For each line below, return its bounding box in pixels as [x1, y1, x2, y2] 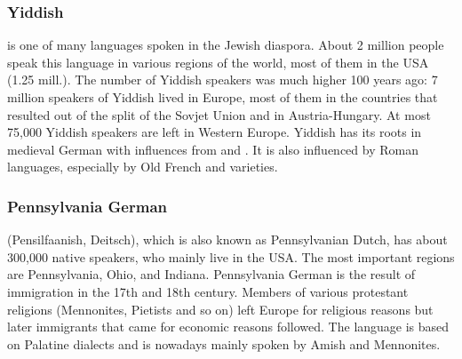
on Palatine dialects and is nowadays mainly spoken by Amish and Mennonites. [7, 334, 441, 353]
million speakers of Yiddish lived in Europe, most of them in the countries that [7, 88, 438, 106]
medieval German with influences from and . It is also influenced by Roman [7, 140, 418, 158]
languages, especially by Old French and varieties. [7, 157, 278, 176]
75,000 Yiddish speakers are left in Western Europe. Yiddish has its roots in [7, 123, 422, 141]
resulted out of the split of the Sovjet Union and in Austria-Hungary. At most [7, 105, 431, 124]
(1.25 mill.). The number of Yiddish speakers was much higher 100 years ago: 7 [7, 70, 438, 89]
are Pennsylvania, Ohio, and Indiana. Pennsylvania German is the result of [7, 265, 416, 283]
